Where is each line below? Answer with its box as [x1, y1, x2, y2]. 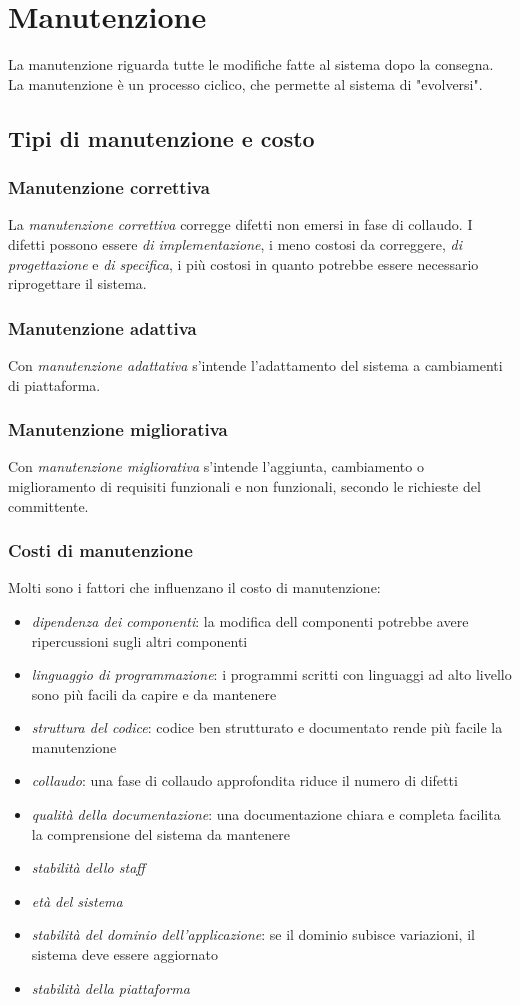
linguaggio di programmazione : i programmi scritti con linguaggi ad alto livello [31, 664, 512, 685]
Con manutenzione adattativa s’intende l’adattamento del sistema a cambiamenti [8, 354, 503, 375]
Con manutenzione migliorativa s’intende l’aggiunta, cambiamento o [8, 456, 424, 477]
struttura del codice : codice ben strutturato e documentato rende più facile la [31, 717, 503, 738]
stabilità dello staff [31, 857, 145, 878]
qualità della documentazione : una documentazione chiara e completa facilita [31, 804, 501, 825]
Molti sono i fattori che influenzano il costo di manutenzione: [8, 577, 381, 598]
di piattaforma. [8, 374, 101, 395]
